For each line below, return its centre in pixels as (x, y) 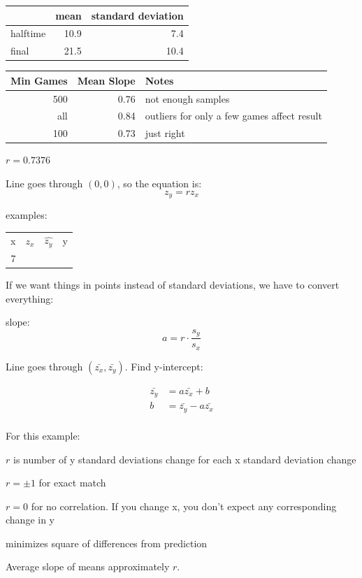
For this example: (43, 435)
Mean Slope (106, 80)
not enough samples (187, 98)
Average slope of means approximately (88, 566)
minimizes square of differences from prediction (107, 543)
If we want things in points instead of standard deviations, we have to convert (173, 285)
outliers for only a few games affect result (233, 116)
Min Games (39, 80)
